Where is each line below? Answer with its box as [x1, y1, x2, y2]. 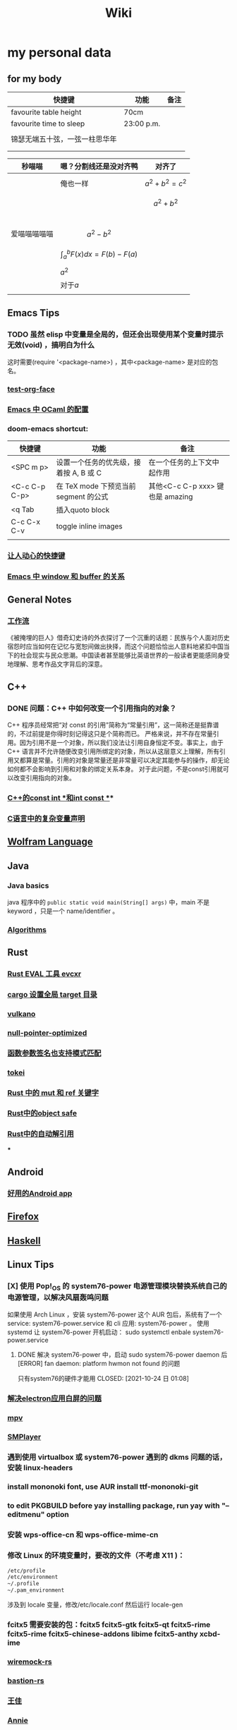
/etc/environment [7, 1573, 59, 1581]
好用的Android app [7, 1189, 73, 1199]
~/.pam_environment [7, 1587, 65, 1594]
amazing [164, 492, 193, 502]
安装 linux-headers [7, 1463, 73, 1472]
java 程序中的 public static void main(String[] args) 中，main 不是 [7, 897, 210, 906]
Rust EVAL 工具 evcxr [7, 969, 82, 979]
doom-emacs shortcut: [7, 424, 89, 434]
